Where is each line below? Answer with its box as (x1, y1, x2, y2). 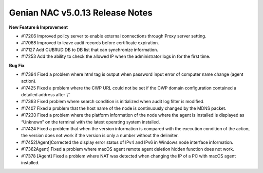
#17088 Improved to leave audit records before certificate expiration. (21, 40, 159, 46)
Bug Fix (9, 62, 25, 68)
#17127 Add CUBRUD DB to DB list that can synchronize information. (21, 47, 158, 52)
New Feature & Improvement (9, 24, 68, 30)
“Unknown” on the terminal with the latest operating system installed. (21, 119, 160, 125)
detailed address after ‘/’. (21, 92, 71, 98)
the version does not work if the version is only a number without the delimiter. (21, 133, 179, 138)
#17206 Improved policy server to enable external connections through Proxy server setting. (21, 33, 207, 39)
